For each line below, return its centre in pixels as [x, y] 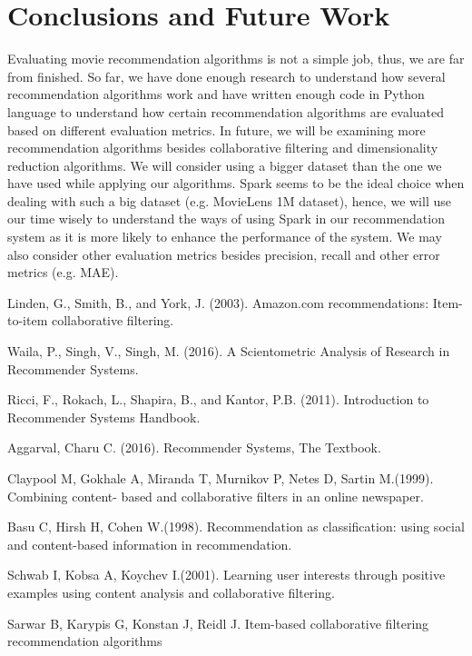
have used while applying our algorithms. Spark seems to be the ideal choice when [236, 183]
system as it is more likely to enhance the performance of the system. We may [225, 237]
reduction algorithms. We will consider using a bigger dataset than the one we [225, 165]
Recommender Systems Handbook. [104, 417]
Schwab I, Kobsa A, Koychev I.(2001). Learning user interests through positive [226, 575]
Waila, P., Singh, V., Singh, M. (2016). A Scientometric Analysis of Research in [229, 351]
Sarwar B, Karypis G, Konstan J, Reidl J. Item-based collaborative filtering [218, 623]
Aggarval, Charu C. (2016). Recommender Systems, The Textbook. [194, 447]
